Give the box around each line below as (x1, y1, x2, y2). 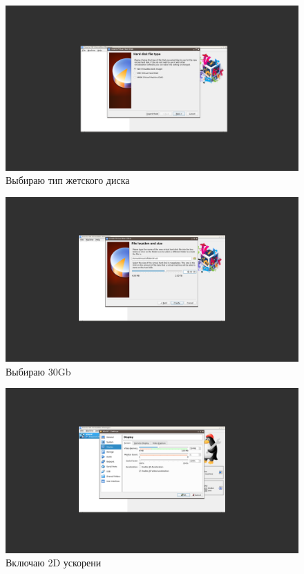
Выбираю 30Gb (6, 364, 71, 378)
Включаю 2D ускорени (6, 555, 102, 570)
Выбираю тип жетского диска (6, 173, 130, 187)
